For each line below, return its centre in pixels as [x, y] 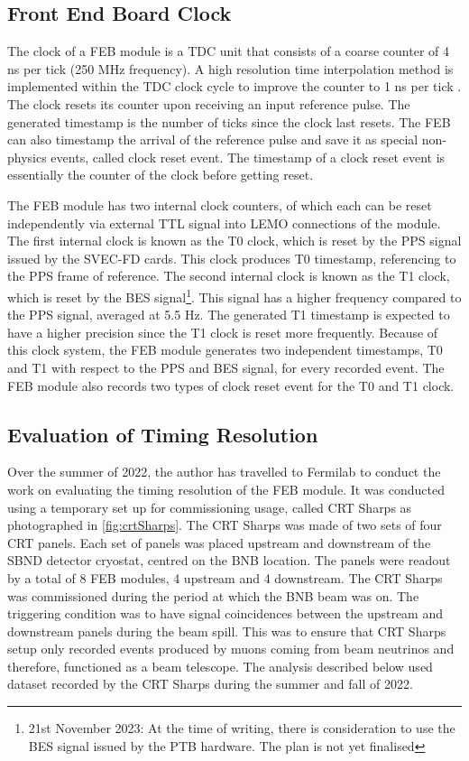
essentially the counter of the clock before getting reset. [161, 175]
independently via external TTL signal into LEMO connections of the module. [224, 223]
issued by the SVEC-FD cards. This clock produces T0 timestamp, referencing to [232, 258]
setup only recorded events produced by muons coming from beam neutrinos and [231, 649]
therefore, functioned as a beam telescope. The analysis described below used [220, 666]
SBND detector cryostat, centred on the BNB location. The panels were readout [229, 560]
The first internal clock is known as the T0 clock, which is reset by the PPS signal [234, 241]
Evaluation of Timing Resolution [163, 434]
